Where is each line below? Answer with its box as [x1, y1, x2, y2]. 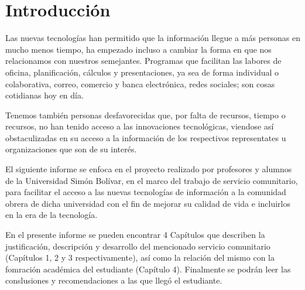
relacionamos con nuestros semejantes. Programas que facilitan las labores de [5, 54, 282, 67]
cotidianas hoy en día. [5, 89, 84, 101]
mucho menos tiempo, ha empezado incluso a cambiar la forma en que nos [5, 43, 272, 55]
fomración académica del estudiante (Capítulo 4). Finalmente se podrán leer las [5, 262, 291, 275]
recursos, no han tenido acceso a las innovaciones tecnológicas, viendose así [5, 120, 274, 132]
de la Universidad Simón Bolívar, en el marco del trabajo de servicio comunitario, [5, 174, 298, 186]
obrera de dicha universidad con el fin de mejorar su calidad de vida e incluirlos [5, 197, 290, 209]
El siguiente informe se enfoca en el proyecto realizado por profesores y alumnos [5, 163, 292, 175]
